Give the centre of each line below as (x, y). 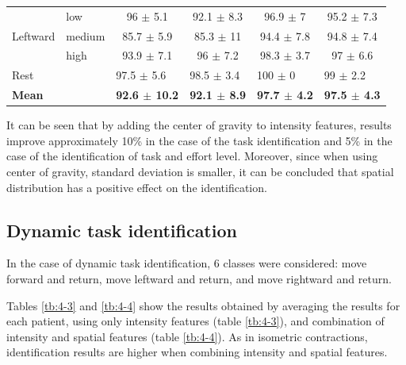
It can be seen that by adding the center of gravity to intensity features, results (199, 125)
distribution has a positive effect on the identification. (137, 187)
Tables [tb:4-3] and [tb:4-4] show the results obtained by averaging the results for (203, 305)
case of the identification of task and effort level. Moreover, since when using (192, 156)
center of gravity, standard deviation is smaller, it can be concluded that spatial (200, 171)
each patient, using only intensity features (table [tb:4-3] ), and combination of (195, 321)
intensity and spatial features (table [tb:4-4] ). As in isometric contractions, (187, 336)
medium (86, 35)
